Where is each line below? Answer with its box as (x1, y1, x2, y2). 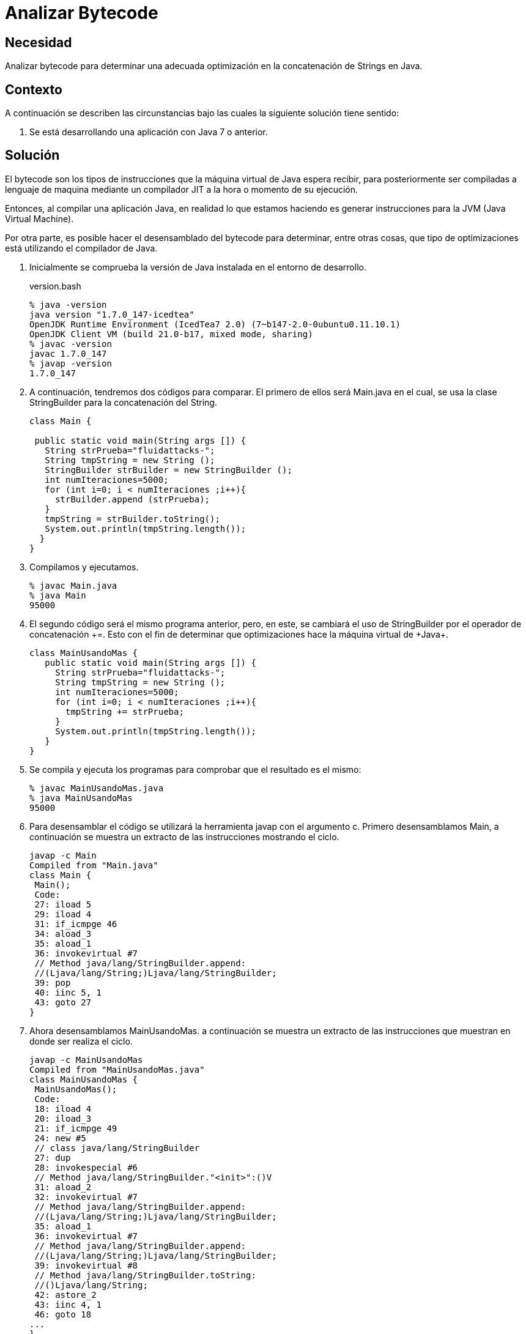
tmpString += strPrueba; (65, 706, 184, 717)
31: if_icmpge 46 (34, 919, 117, 929)
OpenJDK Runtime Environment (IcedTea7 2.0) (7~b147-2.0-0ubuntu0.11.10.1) (29, 319, 401, 329)
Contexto (5, 81, 62, 97)
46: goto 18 (34, 1309, 92, 1319)
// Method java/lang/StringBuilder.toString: (34, 1270, 256, 1280)
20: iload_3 (34, 1113, 92, 1123)
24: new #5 (34, 1133, 86, 1143)
